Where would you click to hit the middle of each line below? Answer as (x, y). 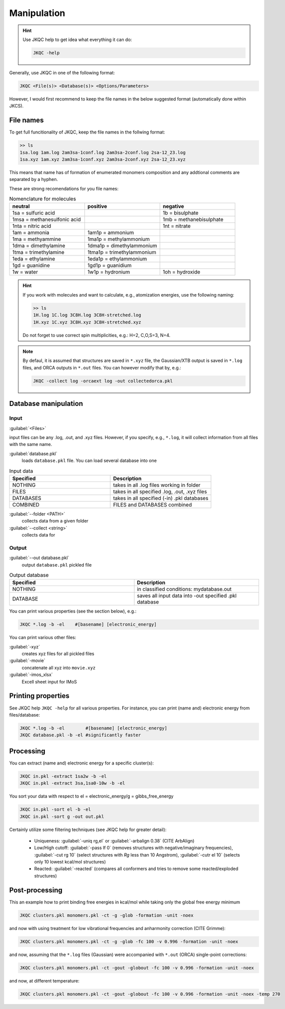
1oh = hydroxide (181, 272)
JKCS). (16, 106)
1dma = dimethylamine (39, 246)
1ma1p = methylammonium (119, 239)
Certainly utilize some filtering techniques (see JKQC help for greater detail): (88, 829)
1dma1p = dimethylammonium (122, 246)
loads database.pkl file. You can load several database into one (89, 460)
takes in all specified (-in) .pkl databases (161, 498)
